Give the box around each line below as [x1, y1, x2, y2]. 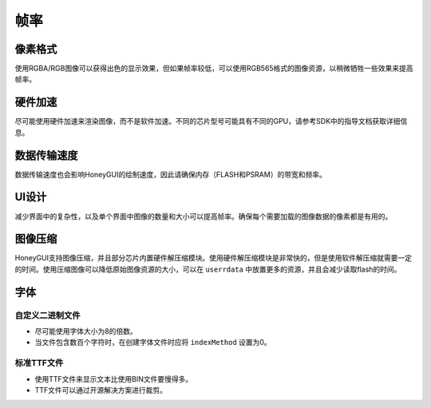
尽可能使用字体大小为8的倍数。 [34, 327, 137, 336]
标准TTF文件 [14, 358, 64, 369]
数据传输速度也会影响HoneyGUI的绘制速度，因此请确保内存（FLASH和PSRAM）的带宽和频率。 [14, 169, 326, 179]
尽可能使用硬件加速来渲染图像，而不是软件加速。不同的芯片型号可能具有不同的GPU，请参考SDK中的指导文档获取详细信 [14, 117, 408, 126]
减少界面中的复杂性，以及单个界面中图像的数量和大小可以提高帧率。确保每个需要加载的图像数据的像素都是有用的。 [14, 212, 393, 221]
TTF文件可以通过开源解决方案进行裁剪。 [34, 385, 168, 394]
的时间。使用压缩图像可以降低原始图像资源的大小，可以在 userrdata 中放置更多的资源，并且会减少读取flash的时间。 [14, 264, 401, 274]
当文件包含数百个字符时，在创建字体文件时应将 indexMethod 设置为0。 [34, 338, 271, 347]
